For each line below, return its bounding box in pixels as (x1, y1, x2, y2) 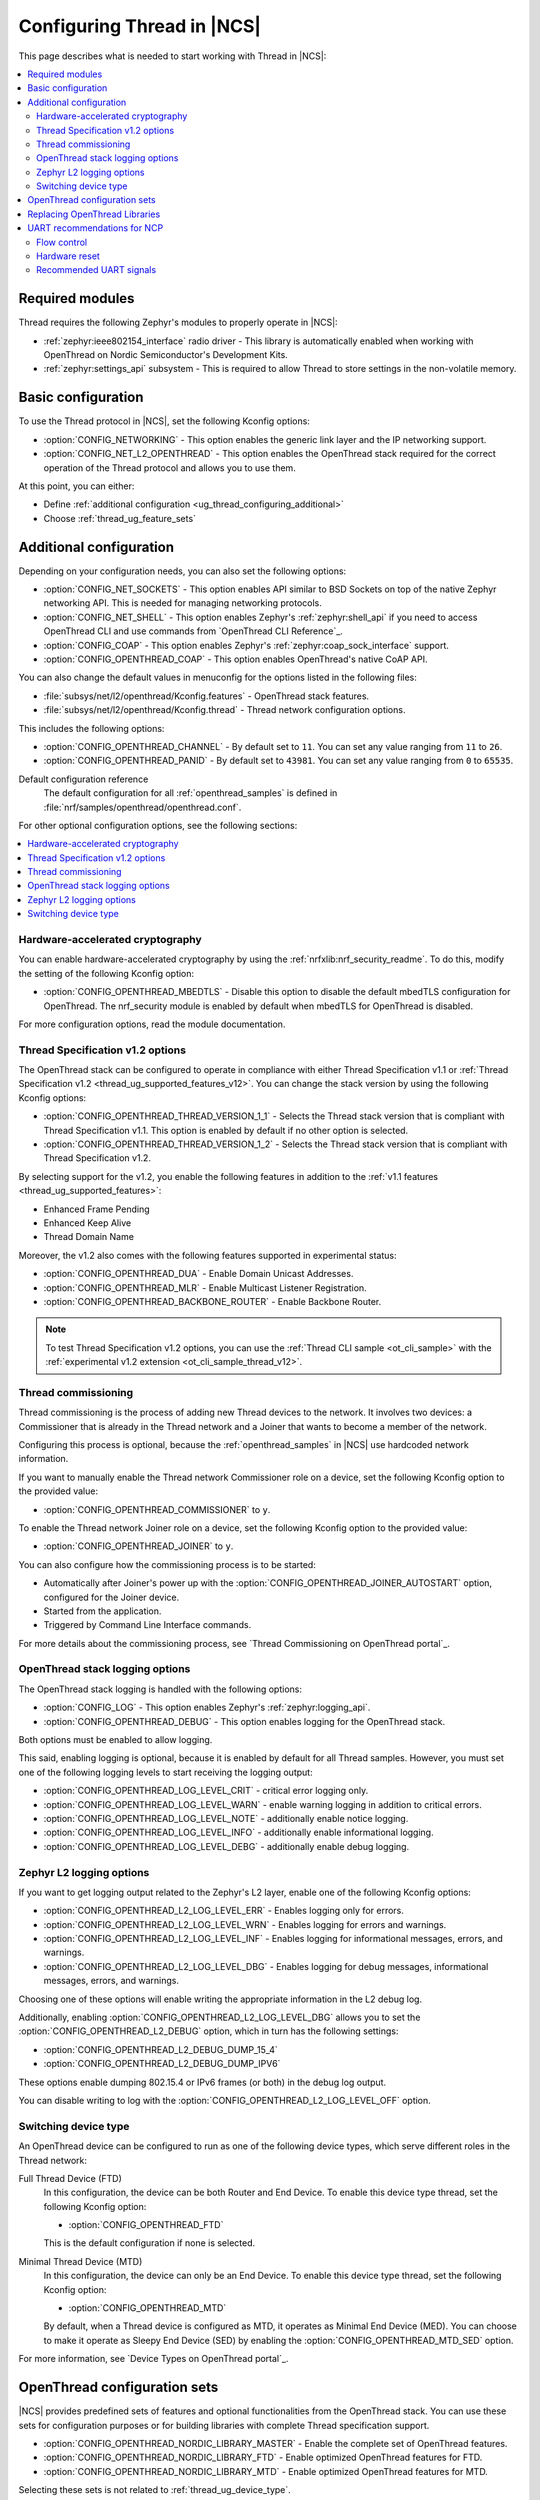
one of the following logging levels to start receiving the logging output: (18, 1766, 314, 1778)
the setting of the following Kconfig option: (18, 967, 195, 979)
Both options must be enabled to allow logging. (18, 1734, 213, 1746)
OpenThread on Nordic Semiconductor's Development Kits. (43, 349, 289, 361)
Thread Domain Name (43, 1231, 135, 1243)
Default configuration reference (18, 773, 149, 785)
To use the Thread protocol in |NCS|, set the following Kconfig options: (18, 415, 310, 427)
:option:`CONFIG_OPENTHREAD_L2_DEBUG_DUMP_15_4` (43, 2043, 279, 2055)
